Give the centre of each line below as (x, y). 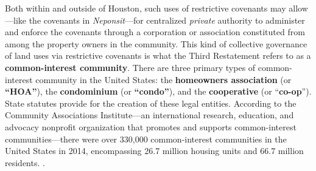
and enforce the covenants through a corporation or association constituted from (155, 32)
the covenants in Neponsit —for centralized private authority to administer (167, 20)
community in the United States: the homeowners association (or (163, 79)
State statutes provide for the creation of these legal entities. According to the (151, 103)
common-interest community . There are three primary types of (130, 67)
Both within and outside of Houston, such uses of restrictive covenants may (146, 8)
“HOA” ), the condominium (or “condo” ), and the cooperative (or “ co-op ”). (158, 91)
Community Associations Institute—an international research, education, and (149, 115)
